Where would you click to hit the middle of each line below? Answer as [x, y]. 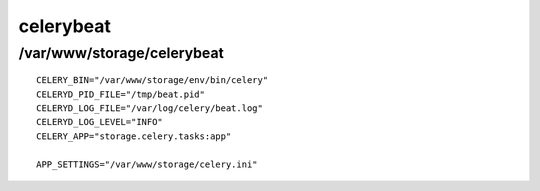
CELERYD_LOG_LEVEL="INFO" [100, 122]
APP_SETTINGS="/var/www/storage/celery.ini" [147, 164]
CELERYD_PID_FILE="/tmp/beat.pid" [120, 94]
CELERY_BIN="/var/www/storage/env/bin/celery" [152, 80]
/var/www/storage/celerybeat [121, 53]
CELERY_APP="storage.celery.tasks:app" [134, 136]
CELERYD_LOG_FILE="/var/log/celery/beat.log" [150, 108]
